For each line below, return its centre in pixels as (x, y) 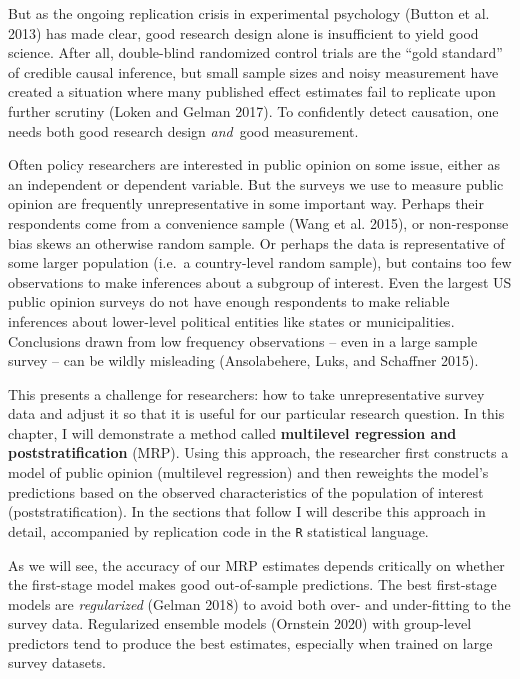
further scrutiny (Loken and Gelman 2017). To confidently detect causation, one (253, 110)
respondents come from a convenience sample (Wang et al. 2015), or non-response (258, 222)
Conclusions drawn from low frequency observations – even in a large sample (243, 340)
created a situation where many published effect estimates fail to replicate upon (252, 91)
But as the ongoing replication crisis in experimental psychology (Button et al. (249, 13)
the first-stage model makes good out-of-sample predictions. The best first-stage (252, 584)
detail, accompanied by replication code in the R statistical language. (218, 530)
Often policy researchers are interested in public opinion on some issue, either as (254, 164)
